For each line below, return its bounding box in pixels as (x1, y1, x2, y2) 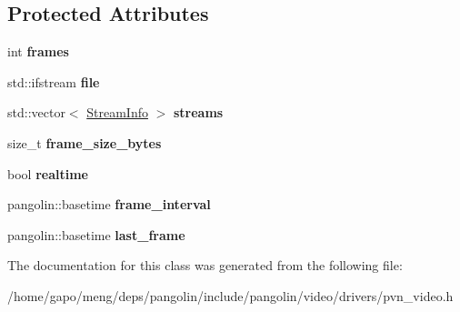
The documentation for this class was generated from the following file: (7, 256, 403, 275)
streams (173, 103, 224, 122)
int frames (7, 42, 69, 61)
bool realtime (7, 164, 88, 183)
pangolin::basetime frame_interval (7, 195, 211, 214)
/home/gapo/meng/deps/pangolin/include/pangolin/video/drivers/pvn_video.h (7, 286, 454, 305)
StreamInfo (86, 103, 148, 122)
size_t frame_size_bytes (7, 133, 162, 152)
